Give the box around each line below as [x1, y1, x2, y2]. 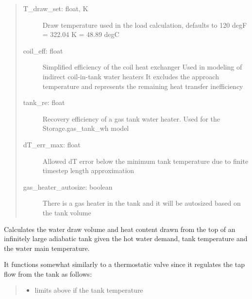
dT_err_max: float [23, 139, 81, 149]
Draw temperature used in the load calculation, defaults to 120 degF [42, 19, 247, 30]
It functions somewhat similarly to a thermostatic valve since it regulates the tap [4, 259, 245, 269]
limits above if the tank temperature [34, 285, 143, 295]
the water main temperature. [4, 243, 90, 253]
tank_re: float [23, 97, 65, 107]
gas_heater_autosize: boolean [23, 181, 113, 192]
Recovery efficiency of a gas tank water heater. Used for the [42, 113, 220, 123]
